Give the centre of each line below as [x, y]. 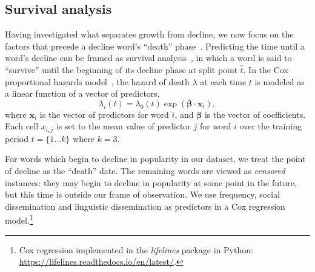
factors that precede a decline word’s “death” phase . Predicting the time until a [155, 46]
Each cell [22, 126]
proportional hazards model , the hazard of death [97, 81]
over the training [270, 126]
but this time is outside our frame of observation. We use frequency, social [143, 194]
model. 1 [19, 219]
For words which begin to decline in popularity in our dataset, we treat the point [155, 159]
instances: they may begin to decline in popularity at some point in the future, [151, 182]
